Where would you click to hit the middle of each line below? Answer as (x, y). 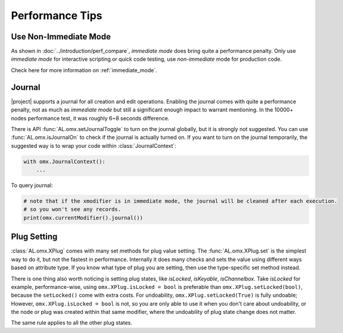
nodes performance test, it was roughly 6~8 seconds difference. (90, 118)
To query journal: (32, 185)
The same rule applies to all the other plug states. (71, 323)
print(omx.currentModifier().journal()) (83, 218)
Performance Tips (57, 15)
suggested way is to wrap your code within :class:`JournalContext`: (94, 145)
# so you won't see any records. (72, 209)
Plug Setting (34, 237)
